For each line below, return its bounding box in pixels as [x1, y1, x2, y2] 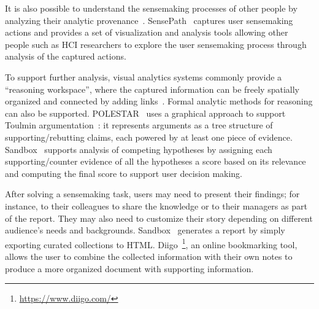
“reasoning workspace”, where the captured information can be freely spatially [5, 82, 299, 95]
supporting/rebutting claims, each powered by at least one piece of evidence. [5, 130, 293, 143]
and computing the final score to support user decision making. [5, 166, 243, 179]
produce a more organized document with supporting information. [5, 262, 254, 275]
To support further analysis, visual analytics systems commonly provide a [5, 70, 282, 83]
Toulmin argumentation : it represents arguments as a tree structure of [5, 119, 273, 131]
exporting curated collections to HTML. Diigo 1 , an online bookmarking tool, [5, 236, 298, 251]
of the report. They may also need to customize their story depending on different [5, 211, 313, 224]
